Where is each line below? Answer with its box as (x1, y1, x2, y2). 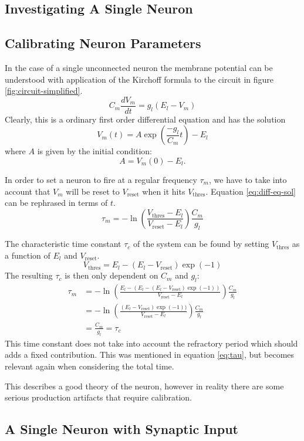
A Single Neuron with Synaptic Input (5, 420, 238, 438)
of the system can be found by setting (133, 238, 269, 250)
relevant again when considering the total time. (5, 359, 174, 372)
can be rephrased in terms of (5, 196, 108, 209)
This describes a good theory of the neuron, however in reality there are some (5, 379, 284, 392)
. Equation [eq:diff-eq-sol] (205, 185, 296, 197)
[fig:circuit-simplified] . (5, 84, 83, 97)
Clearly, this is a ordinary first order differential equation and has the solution (5, 113, 286, 125)
